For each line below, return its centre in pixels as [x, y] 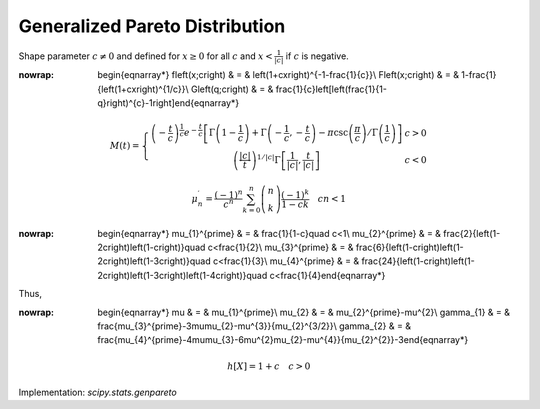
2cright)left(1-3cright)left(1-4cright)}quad [182, 275]
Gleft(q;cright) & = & [232, 89]
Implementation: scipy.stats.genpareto [97, 392]
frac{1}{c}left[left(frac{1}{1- [331, 89]
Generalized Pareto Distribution [152, 26]
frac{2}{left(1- [472, 233]
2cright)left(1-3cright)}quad [154, 261]
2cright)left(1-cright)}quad [151, 247]
